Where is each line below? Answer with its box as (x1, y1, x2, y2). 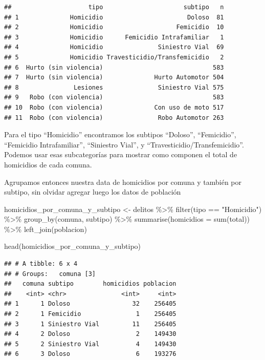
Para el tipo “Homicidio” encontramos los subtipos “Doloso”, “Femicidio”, (4, 129, 236, 140)
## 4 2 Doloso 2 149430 (4, 330, 176, 338)
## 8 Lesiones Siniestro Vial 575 (4, 83, 224, 91)
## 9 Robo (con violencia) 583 (4, 94, 224, 101)
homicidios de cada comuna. (4, 159, 92, 170)
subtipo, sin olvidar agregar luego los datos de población (4, 186, 181, 197)
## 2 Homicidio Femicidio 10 (4, 24, 224, 31)
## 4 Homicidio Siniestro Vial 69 (4, 44, 224, 51)
